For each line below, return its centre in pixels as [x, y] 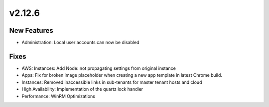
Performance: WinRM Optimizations [59, 96]
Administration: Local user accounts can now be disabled [80, 43]
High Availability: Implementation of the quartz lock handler [82, 89]
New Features [31, 30]
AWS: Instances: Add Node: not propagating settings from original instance [99, 68]
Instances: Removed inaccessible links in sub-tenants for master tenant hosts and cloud [112, 82]
